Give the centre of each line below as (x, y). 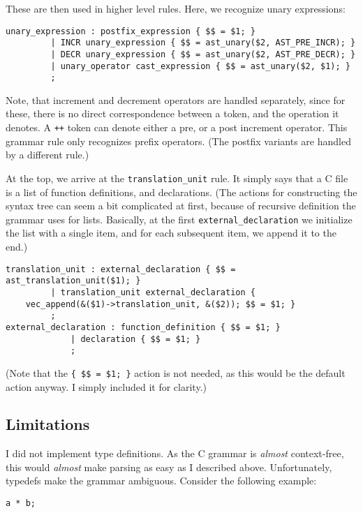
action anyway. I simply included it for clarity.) (106, 386)
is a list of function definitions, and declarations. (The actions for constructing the (181, 192)
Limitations (48, 424)
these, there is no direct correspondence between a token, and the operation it (172, 113)
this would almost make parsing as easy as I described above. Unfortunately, (169, 467)
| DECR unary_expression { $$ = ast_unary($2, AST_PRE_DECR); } (203, 54)
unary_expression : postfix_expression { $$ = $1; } (131, 31)
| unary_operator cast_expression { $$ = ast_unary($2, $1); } (200, 66)
